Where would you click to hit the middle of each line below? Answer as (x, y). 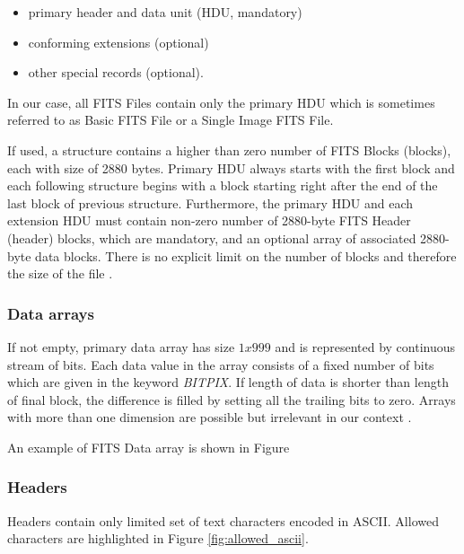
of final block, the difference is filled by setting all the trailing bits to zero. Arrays (232, 399)
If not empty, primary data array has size (121, 346)
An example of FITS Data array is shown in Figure (149, 447)
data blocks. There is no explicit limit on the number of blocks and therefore (246, 255)
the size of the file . (60, 273)
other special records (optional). (116, 72)
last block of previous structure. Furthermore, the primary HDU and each (210, 202)
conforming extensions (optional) (118, 42)
